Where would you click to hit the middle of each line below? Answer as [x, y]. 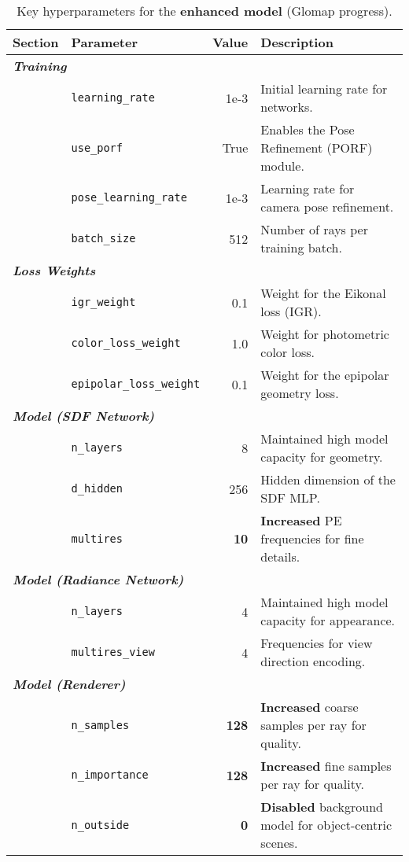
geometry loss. [300, 393]
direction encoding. [313, 661]
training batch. [301, 247]
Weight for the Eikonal [323, 293]
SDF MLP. [290, 497]
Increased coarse [310, 707]
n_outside [100, 825]
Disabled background [322, 807]
